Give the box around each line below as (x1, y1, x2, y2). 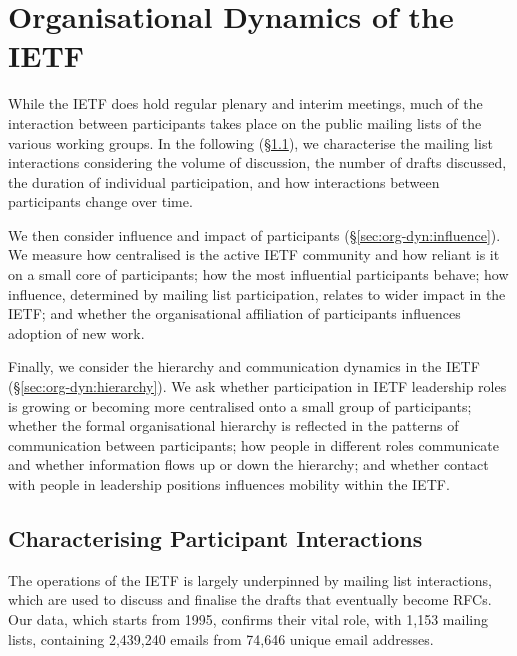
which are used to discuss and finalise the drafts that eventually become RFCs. (8, 589, 492, 610)
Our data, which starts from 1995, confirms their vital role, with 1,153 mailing (8, 608, 488, 629)
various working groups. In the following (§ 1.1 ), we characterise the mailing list (8, 132, 493, 153)
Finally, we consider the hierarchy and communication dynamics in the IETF (8, 356, 480, 377)
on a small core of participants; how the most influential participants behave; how (8, 264, 509, 285)
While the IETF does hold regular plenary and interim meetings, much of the (8, 93, 483, 114)
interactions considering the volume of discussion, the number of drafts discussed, (8, 152, 507, 173)
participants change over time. (8, 191, 193, 212)
